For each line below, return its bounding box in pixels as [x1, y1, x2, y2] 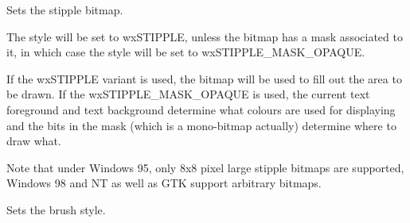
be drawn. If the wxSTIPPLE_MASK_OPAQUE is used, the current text [6, 86, 370, 102]
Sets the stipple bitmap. [6, 2, 123, 17]
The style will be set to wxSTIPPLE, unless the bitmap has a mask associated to [6, 28, 403, 44]
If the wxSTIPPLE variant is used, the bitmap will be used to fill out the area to [6, 70, 402, 87]
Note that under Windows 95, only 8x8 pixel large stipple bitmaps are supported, [6, 159, 404, 175]
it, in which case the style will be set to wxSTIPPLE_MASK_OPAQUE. [6, 44, 365, 60]
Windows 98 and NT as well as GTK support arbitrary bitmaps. [6, 175, 322, 191]
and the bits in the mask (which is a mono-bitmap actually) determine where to [6, 117, 396, 133]
